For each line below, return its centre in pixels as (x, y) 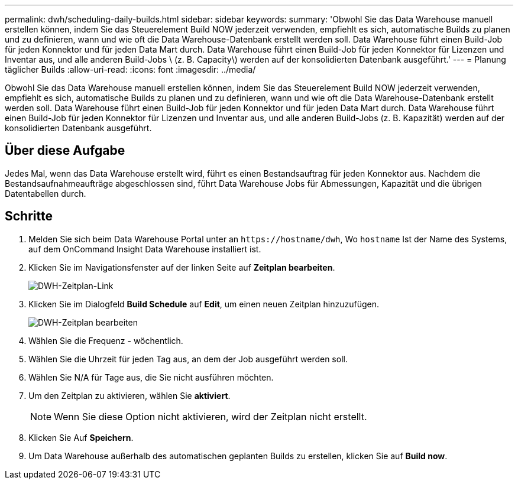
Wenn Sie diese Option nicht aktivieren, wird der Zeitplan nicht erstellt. (211, 416)
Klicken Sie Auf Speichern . (81, 437)
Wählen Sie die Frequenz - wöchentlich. (106, 340)
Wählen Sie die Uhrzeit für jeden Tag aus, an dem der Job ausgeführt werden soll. (188, 359)
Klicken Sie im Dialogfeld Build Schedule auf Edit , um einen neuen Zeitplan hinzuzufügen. (204, 304)
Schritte (29, 216)
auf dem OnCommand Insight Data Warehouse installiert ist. (145, 249)
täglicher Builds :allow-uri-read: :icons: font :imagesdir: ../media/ (130, 69)
